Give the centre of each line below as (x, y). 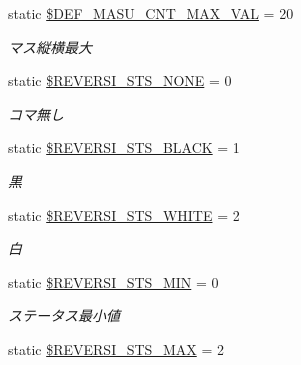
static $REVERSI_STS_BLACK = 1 (124, 147)
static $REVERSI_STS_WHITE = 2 (124, 214)
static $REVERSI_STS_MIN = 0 (113, 281)
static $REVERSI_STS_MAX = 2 (116, 348)
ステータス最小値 (64, 315)
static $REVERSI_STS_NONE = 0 (120, 80)
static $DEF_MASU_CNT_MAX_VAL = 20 (151, 13)
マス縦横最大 (50, 46)
